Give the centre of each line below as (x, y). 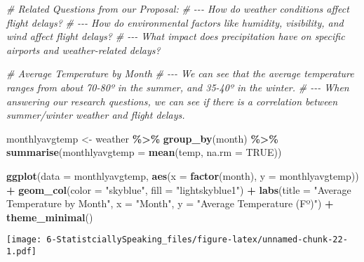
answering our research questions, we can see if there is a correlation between (172, 101)
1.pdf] (21, 251)
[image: (24, 240)
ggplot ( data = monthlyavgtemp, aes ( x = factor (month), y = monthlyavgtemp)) (183, 175)
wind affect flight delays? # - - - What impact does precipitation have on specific (176, 36)
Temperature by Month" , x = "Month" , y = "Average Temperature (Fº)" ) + (170, 203)
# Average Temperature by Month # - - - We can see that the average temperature (180, 73)
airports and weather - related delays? (83, 50)
